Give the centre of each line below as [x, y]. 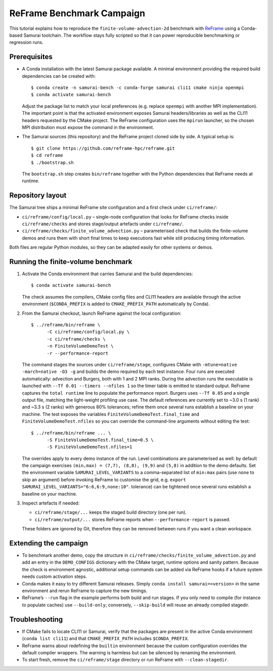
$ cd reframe [47, 155]
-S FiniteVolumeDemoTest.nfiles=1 [89, 447]
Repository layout [38, 196]
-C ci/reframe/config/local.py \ [88, 332]
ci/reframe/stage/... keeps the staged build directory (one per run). [111, 512]
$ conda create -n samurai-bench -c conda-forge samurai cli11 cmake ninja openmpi [138, 88]
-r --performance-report [78, 353]
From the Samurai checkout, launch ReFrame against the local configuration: [102, 313]
